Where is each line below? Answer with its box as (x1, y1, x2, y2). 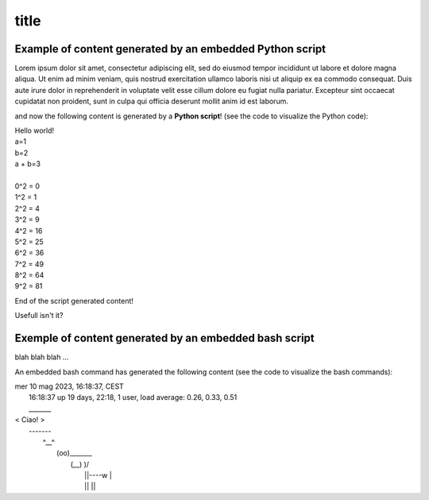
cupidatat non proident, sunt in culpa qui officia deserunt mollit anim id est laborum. (14, 96, 289, 107)
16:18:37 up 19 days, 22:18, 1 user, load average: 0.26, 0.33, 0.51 (29, 393, 238, 402)
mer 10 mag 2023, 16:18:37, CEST (14, 382, 125, 391)
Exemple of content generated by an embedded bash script (14, 331, 315, 345)
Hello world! (14, 126, 55, 135)
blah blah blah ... (14, 352, 69, 362)
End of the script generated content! (14, 296, 134, 305)
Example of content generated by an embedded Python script (14, 42, 327, 56)
